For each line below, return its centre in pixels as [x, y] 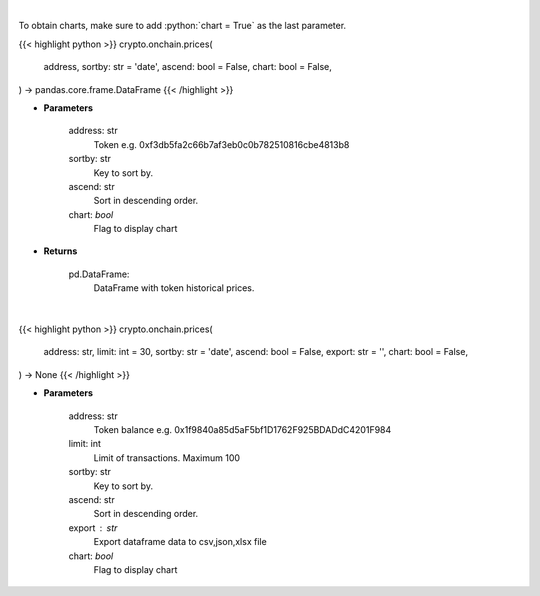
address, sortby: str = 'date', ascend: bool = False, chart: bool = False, [187, 67]
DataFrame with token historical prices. [174, 288]
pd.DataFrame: [99, 274]
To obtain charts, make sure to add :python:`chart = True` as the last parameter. [182, 26]
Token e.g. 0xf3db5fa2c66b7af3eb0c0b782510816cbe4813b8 [221, 144]
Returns [60, 251]
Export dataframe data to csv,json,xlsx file [180, 542]
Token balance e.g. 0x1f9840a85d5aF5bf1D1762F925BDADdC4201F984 [242, 429]
